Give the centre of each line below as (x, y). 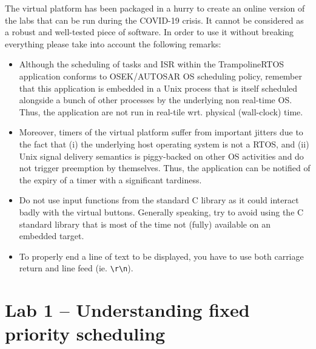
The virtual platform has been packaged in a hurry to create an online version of (155, 8)
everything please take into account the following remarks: (113, 43)
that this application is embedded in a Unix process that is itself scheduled (158, 88)
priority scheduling (85, 334)
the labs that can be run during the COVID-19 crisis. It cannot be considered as (154, 20)
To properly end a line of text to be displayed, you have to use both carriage (161, 256)
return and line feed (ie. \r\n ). (76, 268)
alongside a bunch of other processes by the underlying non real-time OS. (156, 100)
